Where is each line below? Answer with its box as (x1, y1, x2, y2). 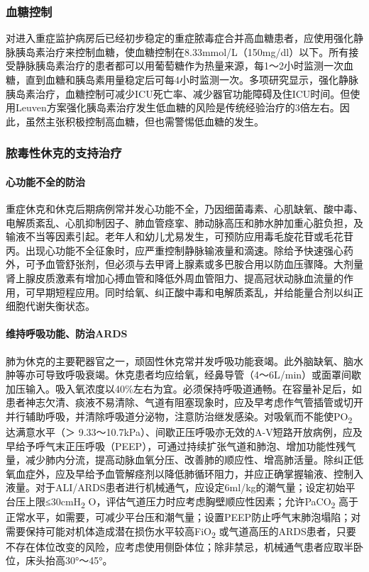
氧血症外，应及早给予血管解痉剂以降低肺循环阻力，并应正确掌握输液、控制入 (6, 466, 363, 481)
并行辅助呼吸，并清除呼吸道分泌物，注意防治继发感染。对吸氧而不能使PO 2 (6, 408, 353, 425)
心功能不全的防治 (6, 174, 85, 189)
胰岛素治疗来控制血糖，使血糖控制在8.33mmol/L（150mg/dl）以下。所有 (15, 44, 349, 59)
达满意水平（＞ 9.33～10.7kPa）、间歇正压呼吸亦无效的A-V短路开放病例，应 (6, 425, 353, 439)
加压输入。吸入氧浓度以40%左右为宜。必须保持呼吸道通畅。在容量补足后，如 (6, 381, 362, 396)
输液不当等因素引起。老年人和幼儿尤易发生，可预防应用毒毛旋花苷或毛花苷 (6, 229, 353, 244)
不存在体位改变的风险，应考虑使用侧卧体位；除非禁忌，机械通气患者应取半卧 (6, 539, 363, 554)
